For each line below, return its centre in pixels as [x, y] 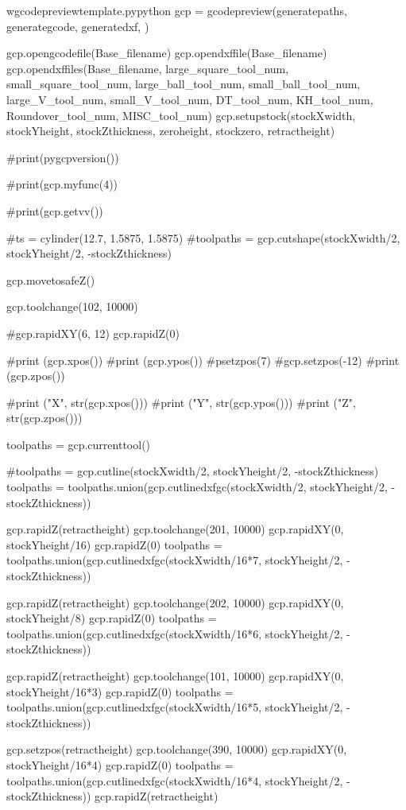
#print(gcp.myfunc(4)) [62, 184]
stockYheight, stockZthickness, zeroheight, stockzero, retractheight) [171, 131]
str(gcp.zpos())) [44, 418]
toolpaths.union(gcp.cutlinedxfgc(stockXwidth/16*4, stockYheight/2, [175, 780]
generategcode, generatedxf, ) [78, 26]
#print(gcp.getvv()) [55, 210]
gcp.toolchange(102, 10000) [72, 306]
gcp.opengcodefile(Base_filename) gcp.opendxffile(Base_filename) [167, 53]
